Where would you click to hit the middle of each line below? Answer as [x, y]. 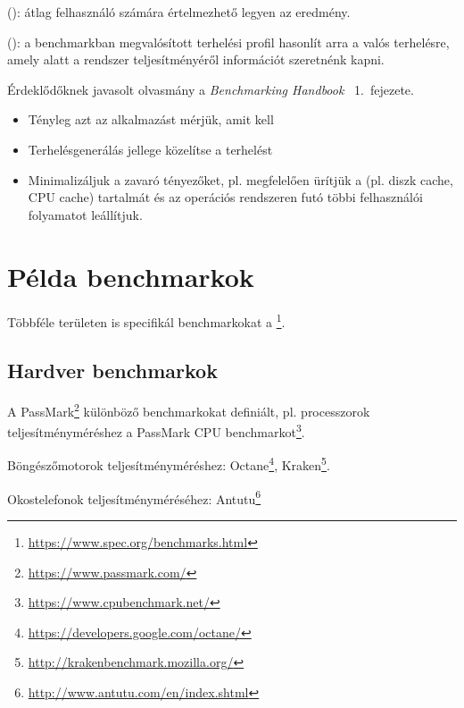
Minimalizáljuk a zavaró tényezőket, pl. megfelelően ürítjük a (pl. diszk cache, [240, 179]
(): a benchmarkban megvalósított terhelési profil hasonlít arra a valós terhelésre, [228, 42]
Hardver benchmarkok [112, 371]
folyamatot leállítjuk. [85, 214]
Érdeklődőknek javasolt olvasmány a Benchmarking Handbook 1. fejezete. [211, 89]
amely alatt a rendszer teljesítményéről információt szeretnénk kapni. [196, 59]
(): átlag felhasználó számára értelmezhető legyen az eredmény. [179, 12]
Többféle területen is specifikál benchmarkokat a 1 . [146, 321]
